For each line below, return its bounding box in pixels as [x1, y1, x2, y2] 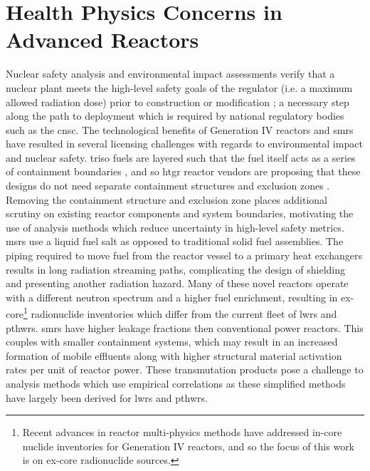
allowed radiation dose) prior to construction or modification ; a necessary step [6, 94, 349, 109]
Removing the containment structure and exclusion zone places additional [6, 192, 328, 207]
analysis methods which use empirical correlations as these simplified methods [6, 376, 346, 391]
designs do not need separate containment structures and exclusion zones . [6, 178, 330, 193]
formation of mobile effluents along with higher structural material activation [6, 348, 342, 363]
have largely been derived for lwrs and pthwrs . [6, 390, 208, 405]
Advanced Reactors [6, 25, 199, 54]
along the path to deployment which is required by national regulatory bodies [6, 108, 344, 123]
